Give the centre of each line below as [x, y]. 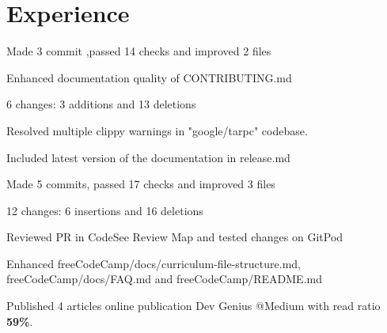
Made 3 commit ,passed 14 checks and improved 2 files [139, 51]
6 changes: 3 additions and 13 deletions [101, 104]
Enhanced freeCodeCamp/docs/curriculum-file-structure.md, [154, 263]
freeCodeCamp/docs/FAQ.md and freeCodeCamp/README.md [164, 279]
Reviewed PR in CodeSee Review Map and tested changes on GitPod [175, 237]
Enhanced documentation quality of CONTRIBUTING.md [149, 77]
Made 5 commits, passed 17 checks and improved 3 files [141, 184]
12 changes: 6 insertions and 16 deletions [105, 210]
